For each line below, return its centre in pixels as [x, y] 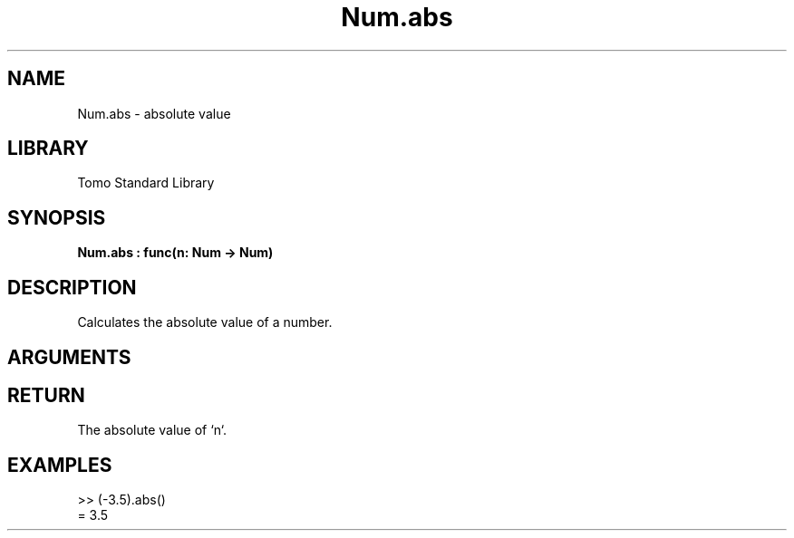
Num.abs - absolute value [154, 113]
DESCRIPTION [72, 287]
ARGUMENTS [69, 357]
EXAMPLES [60, 465]
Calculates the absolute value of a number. [205, 322]
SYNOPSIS [57, 217]
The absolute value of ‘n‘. [152, 430]
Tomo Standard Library [146, 183]
